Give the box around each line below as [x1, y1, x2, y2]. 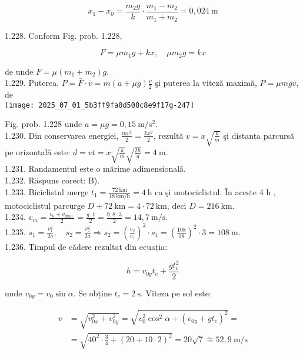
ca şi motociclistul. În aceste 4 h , [155, 185, 276, 198]
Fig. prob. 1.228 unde [5, 118, 82, 130]
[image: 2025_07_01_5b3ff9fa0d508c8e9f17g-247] [5, 101, 195, 109]
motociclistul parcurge [5, 199, 85, 211]
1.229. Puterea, [5, 76, 59, 89]
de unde [5, 65, 34, 77]
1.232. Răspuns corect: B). [5, 173, 100, 186]
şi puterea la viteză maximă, [155, 76, 257, 89]
